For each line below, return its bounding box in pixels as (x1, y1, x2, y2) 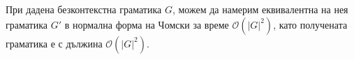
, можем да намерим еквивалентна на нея (172, 2, 348, 16)
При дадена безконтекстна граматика (6, 2, 162, 16)
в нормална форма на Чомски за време (64, 17, 229, 31)
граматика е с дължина (6, 36, 103, 50)
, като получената (273, 17, 348, 31)
